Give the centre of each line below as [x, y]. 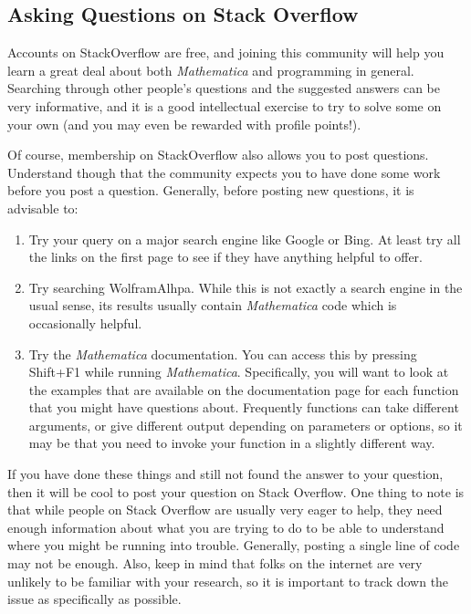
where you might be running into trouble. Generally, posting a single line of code [234, 545]
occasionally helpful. [85, 323]
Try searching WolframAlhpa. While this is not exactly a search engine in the [246, 287]
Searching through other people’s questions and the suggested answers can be [224, 88]
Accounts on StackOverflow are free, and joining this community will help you [226, 52]
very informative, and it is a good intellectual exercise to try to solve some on [225, 105]
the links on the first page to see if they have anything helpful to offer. [225, 257]
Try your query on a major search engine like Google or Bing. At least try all [245, 239]
